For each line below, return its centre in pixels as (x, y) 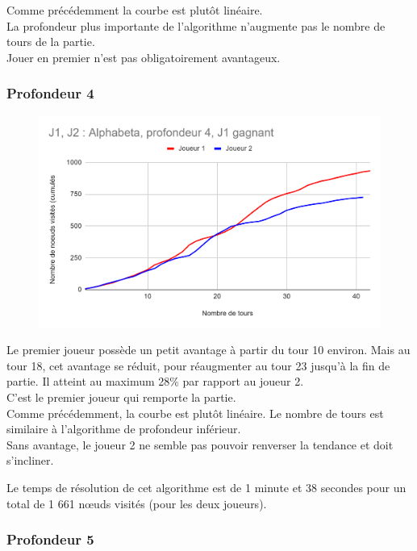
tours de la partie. (51, 42)
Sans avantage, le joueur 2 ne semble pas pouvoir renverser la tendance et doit (200, 444)
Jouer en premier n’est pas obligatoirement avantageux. (144, 57)
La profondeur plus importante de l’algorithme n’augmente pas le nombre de (196, 25)
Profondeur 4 (50, 93)
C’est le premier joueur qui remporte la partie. (121, 397)
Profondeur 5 (50, 539)
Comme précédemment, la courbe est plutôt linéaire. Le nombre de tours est (195, 413)
